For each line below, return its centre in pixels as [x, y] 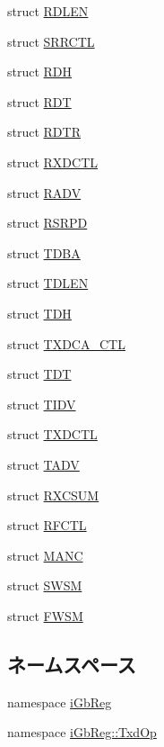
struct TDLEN [48, 283]
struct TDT [39, 374]
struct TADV [43, 464]
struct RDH [40, 72]
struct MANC [45, 555]
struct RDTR [44, 132]
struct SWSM [45, 585]
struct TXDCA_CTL [66, 343]
